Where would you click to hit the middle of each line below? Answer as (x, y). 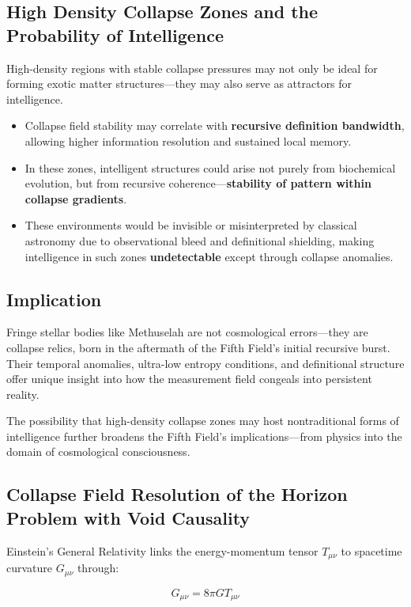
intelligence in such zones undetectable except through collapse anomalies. (209, 256)
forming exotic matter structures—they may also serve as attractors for (179, 83)
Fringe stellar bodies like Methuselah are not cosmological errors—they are (187, 332)
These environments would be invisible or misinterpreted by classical (191, 225)
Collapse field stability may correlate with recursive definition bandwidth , (215, 125)
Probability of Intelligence (115, 34)
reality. (23, 394)
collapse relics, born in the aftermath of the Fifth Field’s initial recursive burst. (198, 347)
